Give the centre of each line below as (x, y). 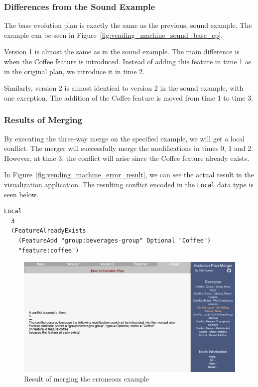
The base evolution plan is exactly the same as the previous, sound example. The (128, 25)
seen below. (21, 194)
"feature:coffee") (49, 250)
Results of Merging (43, 120)
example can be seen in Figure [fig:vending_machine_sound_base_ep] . (114, 35)
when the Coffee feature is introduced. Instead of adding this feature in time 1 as (128, 61)
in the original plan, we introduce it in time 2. (74, 71)
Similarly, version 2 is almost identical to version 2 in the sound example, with (124, 88)
